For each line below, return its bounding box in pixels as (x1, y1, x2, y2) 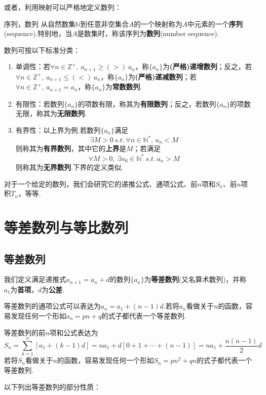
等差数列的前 (4, 327, 45, 337)
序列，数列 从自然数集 (4, 18, 76, 29)
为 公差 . (41, 284, 65, 294)
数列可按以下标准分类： (4, 44, 80, 55)
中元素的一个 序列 (187, 18, 243, 29)
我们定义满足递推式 (4, 274, 66, 284)
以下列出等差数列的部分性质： (4, 381, 101, 392)
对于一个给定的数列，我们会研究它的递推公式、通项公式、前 (4, 178, 197, 189)
